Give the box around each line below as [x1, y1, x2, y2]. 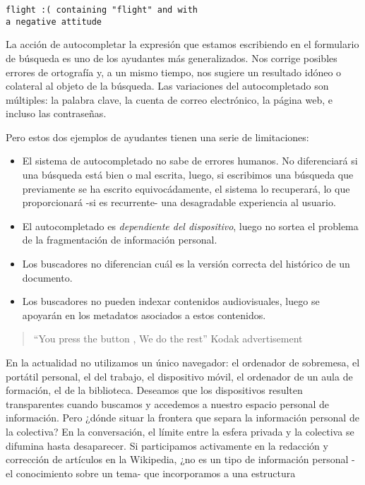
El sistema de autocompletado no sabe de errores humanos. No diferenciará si [22, 153, 358, 168]
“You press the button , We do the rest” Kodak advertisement [33, 331, 303, 346]
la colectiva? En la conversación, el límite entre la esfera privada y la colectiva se [6, 424, 354, 438]
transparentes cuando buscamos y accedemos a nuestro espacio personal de [6, 396, 330, 411]
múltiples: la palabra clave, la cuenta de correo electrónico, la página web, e [6, 92, 333, 107]
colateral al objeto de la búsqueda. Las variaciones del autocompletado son [6, 78, 329, 93]
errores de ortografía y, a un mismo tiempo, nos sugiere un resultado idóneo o [6, 64, 342, 79]
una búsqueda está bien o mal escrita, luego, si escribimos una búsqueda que [22, 167, 354, 182]
